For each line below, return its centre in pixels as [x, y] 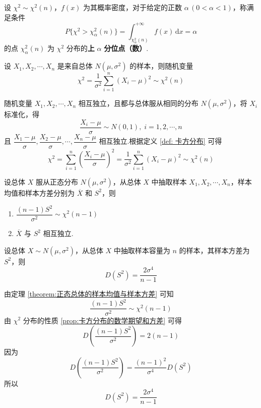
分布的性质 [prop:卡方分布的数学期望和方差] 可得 [102, 320]
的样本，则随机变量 [161, 66]
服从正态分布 [57, 181]
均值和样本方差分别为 [39, 192]
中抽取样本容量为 [142, 250]
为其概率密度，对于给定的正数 [133, 7]
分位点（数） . [126, 48]
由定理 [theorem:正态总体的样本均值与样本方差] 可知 [89, 294]
